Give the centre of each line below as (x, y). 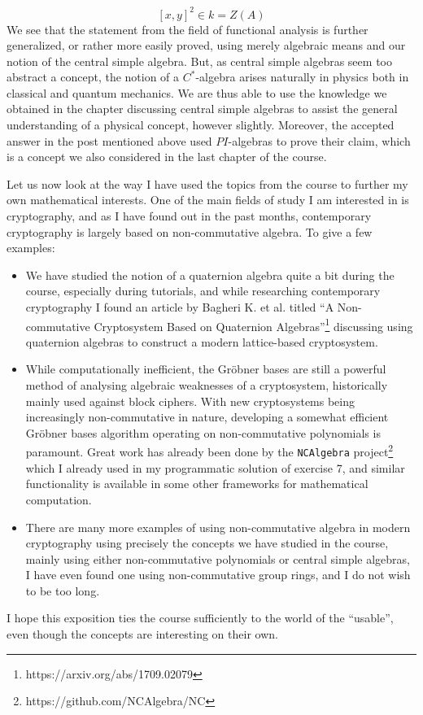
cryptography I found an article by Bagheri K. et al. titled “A (180, 307)
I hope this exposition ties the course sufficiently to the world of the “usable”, (200, 618)
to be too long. (63, 590)
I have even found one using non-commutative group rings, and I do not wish (218, 575)
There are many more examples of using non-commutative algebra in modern (218, 527)
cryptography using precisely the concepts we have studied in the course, (207, 543)
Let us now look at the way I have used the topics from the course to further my (207, 183)
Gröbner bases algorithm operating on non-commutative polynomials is (203, 432)
